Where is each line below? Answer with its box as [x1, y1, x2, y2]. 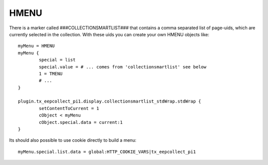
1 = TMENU [39, 71, 63, 76]
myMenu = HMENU [18, 43, 55, 49]
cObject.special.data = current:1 [39, 119, 123, 125]
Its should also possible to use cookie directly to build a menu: [9, 137, 136, 143]
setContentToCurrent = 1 [39, 106, 99, 111]
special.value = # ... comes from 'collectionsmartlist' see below [39, 64, 206, 69]
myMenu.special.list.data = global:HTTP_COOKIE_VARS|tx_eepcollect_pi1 [18, 149, 196, 155]
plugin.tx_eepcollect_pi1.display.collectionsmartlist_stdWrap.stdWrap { [18, 99, 201, 104]
